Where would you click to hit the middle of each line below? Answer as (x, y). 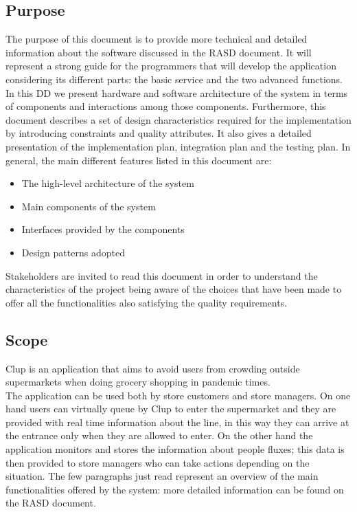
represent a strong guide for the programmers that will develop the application (171, 66)
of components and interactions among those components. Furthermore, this (166, 106)
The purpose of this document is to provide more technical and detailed (157, 39)
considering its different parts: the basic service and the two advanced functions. (174, 79)
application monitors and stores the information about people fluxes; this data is (175, 449)
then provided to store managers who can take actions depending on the (158, 462)
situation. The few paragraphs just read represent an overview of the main (162, 476)
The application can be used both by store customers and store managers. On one (178, 395)
